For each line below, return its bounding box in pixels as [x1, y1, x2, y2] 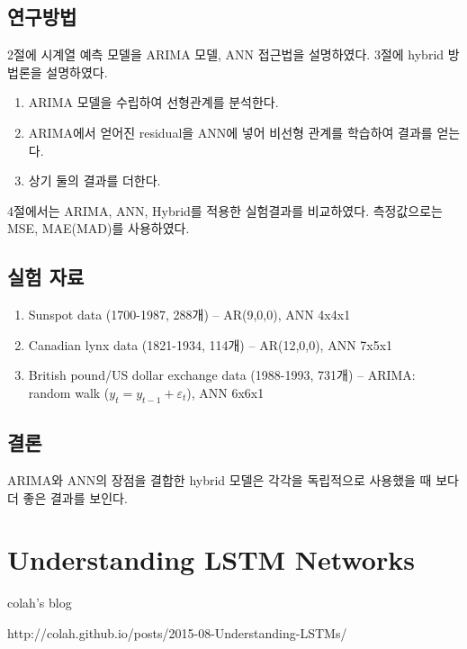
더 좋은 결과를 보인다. [7, 488, 128, 507]
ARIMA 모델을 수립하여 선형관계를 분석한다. [28, 93, 279, 112]
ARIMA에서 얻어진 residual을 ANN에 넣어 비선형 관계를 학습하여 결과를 [28, 122, 433, 141]
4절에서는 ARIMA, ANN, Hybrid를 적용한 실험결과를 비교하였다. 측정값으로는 [7, 201, 443, 220]
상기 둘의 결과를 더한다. [28, 171, 161, 190]
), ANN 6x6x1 [186, 383, 265, 401]
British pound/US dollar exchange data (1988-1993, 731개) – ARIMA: [28, 365, 416, 384]
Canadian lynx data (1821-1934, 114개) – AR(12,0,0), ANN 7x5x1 [28, 335, 393, 354]
